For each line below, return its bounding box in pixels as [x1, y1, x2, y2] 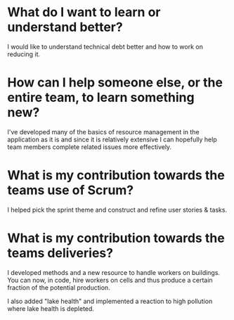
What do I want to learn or [7, 4, 161, 20]
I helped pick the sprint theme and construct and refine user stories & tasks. [7, 205, 227, 214]
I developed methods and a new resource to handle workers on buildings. [7, 268, 220, 276]
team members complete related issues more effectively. [7, 142, 172, 151]
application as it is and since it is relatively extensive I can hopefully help [7, 135, 217, 143]
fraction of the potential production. [7, 283, 110, 292]
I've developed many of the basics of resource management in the [7, 127, 200, 136]
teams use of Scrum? [7, 182, 134, 198]
